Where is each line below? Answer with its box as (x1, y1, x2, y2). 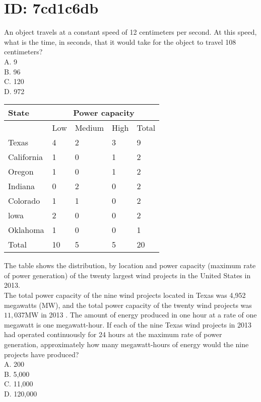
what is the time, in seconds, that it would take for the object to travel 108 (4, 36, 236, 47)
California (8, 151, 43, 163)
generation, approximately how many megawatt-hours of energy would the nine (4, 339, 249, 350)
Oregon (8, 166, 34, 178)
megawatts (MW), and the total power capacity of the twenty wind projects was (4, 299, 252, 310)
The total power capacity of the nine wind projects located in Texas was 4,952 (4, 290, 246, 300)
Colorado (8, 195, 40, 207)
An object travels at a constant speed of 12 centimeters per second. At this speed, (4, 27, 257, 37)
